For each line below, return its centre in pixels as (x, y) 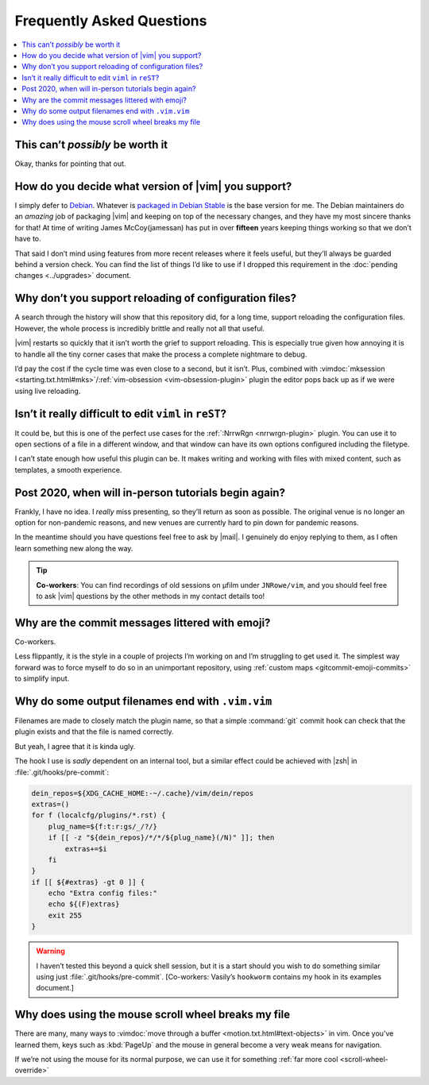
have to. (28, 239)
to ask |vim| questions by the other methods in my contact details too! (151, 597)
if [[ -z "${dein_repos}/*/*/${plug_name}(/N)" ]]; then (161, 838)
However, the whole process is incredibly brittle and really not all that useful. (140, 328)
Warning (50, 951)
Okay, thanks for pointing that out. (70, 164)
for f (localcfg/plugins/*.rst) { (99, 815)
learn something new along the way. (74, 548)
